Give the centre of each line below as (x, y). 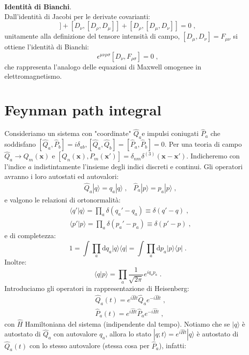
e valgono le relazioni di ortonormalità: (62, 199)
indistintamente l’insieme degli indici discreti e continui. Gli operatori (138, 166)
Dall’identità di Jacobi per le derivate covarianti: (77, 16)
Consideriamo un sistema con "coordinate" (68, 133)
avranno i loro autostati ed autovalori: (62, 176)
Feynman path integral (83, 110)
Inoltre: (15, 262)
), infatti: (173, 345)
